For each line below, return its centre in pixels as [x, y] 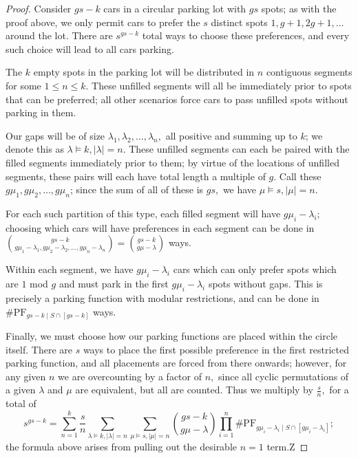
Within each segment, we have [70, 269]
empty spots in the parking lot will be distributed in [144, 72]
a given [21, 390]
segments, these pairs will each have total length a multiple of [136, 176]
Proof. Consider [39, 8]
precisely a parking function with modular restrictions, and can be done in [162, 297]
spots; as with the [299, 8]
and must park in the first [114, 284]
